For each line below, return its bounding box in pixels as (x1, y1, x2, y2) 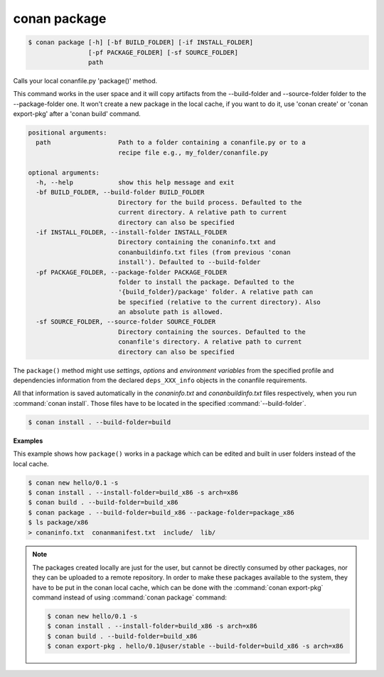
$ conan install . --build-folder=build (28, 418, 171, 426)
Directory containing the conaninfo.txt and (117, 238, 276, 246)
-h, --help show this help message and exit (36, 179, 235, 187)
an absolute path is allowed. (117, 308, 223, 316)
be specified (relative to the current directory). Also (117, 298, 321, 306)
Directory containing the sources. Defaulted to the (117, 327, 306, 336)
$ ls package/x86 (28, 518, 89, 527)
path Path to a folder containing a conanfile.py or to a (36, 139, 306, 147)
